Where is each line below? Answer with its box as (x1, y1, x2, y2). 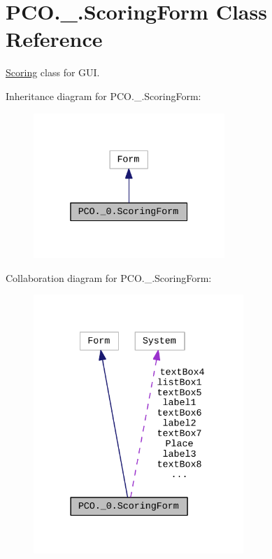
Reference (6, 24, 103, 53)
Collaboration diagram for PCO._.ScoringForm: (6, 270, 212, 285)
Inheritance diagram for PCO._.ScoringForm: (6, 88, 201, 103)
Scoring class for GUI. (6, 65, 100, 80)
